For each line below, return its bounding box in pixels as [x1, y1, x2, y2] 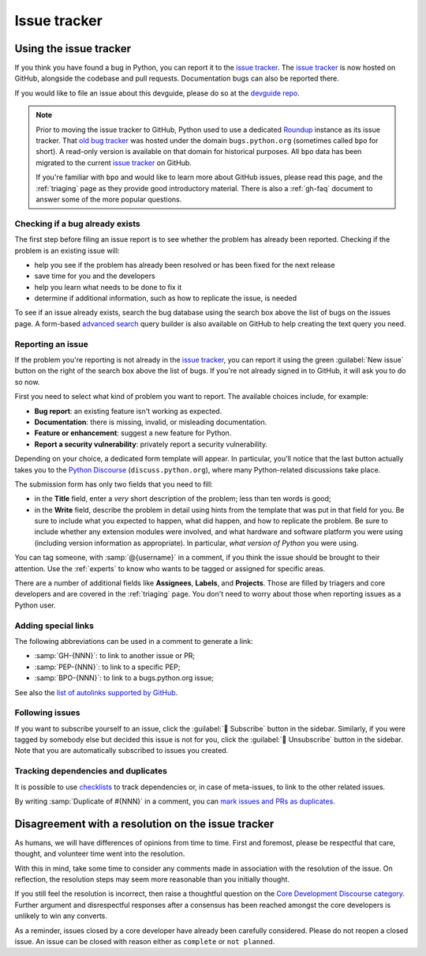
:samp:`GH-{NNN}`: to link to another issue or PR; [34, 651, 196, 661]
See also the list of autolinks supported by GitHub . [14, 687, 178, 697]
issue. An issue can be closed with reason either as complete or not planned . [14, 936, 275, 946]
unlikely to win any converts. [14, 911, 108, 920]
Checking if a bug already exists [14, 218, 141, 229]
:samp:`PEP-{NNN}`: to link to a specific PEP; [34, 662, 181, 672]
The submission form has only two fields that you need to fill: [14, 479, 213, 489]
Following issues [14, 707, 80, 718]
